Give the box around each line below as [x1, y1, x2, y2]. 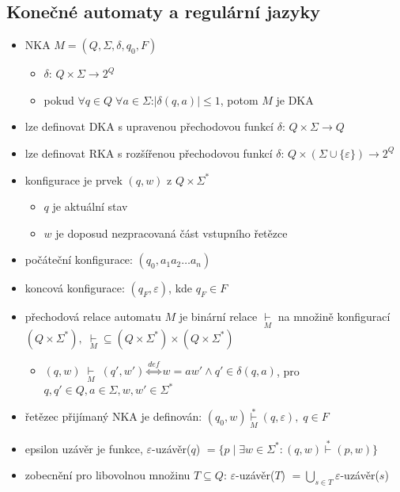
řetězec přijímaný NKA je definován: [25, 408, 202, 425]
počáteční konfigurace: [25, 251, 133, 268]
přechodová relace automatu [25, 308, 161, 325]
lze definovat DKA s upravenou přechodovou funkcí [25, 118, 274, 135]
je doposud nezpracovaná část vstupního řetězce [55, 224, 288, 241]
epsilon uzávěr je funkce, [25, 440, 143, 456]
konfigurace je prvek [25, 171, 123, 188]
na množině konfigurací [277, 308, 391, 325]
